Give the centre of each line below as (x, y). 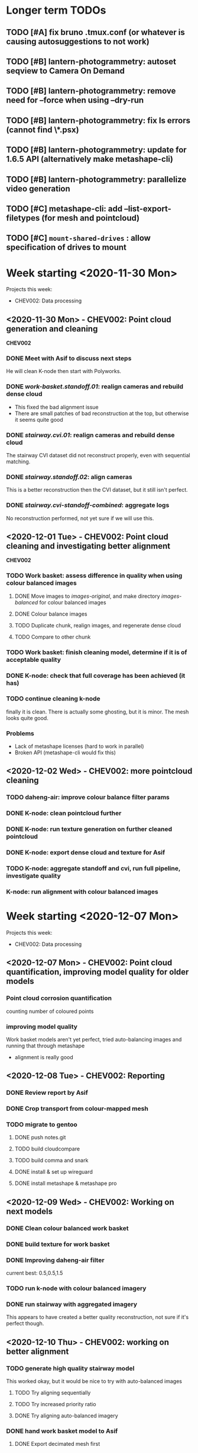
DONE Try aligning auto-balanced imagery (66, 1416)
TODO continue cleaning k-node (53, 699)
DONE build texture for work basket (58, 1244)
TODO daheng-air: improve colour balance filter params (88, 797)
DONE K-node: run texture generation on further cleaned (89, 829)
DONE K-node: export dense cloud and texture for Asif (86, 853)
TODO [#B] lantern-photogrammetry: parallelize (96, 179)
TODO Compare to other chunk (53, 637)
